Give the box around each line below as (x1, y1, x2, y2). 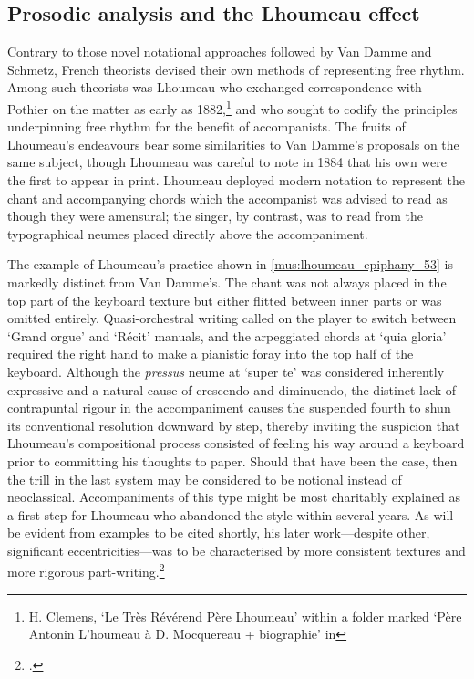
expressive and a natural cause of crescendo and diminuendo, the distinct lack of (7, 380, 457, 399)
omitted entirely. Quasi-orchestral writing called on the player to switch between (7, 308, 457, 328)
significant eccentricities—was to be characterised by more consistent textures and (7, 540, 466, 559)
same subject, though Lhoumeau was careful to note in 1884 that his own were (7, 152, 447, 172)
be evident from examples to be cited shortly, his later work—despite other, (7, 523, 430, 542)
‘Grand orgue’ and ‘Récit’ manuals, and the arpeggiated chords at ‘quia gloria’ (7, 326, 447, 345)
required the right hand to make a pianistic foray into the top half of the (7, 344, 414, 363)
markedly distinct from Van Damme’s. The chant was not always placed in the (7, 272, 447, 291)
